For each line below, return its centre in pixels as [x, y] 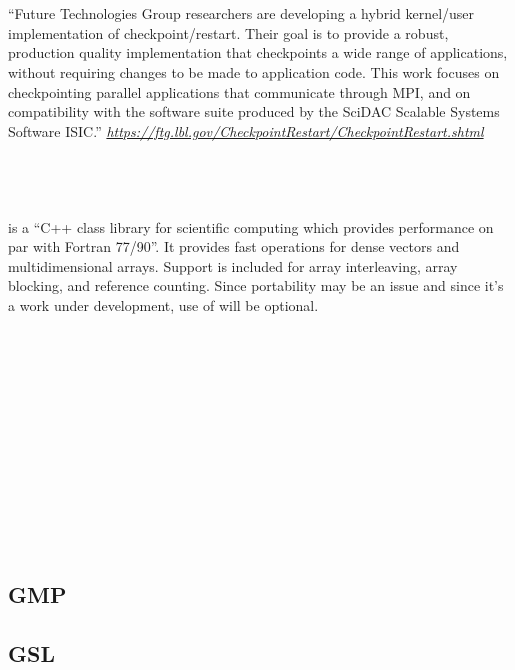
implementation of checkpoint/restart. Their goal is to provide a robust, [228, 32]
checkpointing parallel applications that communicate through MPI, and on [239, 91]
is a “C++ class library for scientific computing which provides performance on [251, 226]
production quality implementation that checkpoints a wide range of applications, [258, 52]
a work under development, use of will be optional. [163, 304]
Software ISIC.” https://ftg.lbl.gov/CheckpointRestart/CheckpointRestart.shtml [246, 130]
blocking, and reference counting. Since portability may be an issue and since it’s [256, 285]
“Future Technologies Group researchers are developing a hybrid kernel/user [241, 13]
